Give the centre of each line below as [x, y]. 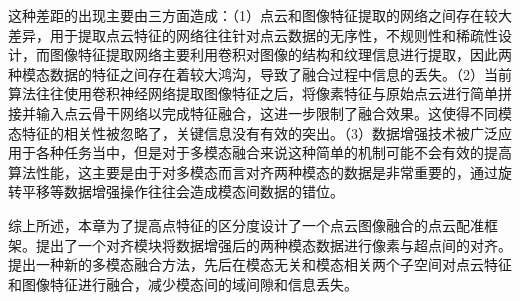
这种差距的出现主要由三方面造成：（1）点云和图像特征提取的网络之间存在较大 [260, 15]
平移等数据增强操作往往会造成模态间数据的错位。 [182, 191]
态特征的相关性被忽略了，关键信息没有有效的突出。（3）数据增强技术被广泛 [253, 132]
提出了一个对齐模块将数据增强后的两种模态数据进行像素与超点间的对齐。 [273, 244]
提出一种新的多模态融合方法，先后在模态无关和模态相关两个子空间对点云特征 [260, 264]
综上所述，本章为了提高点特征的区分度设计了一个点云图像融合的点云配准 [246, 224]
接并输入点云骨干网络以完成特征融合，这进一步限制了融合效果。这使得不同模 [260, 112]
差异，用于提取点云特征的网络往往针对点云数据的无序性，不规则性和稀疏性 [253, 34]
